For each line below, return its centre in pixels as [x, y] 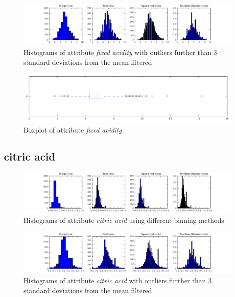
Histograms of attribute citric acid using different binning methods [124, 220]
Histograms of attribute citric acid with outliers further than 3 [118, 281]
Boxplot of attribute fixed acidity [73, 129]
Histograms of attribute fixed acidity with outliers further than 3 [120, 52]
